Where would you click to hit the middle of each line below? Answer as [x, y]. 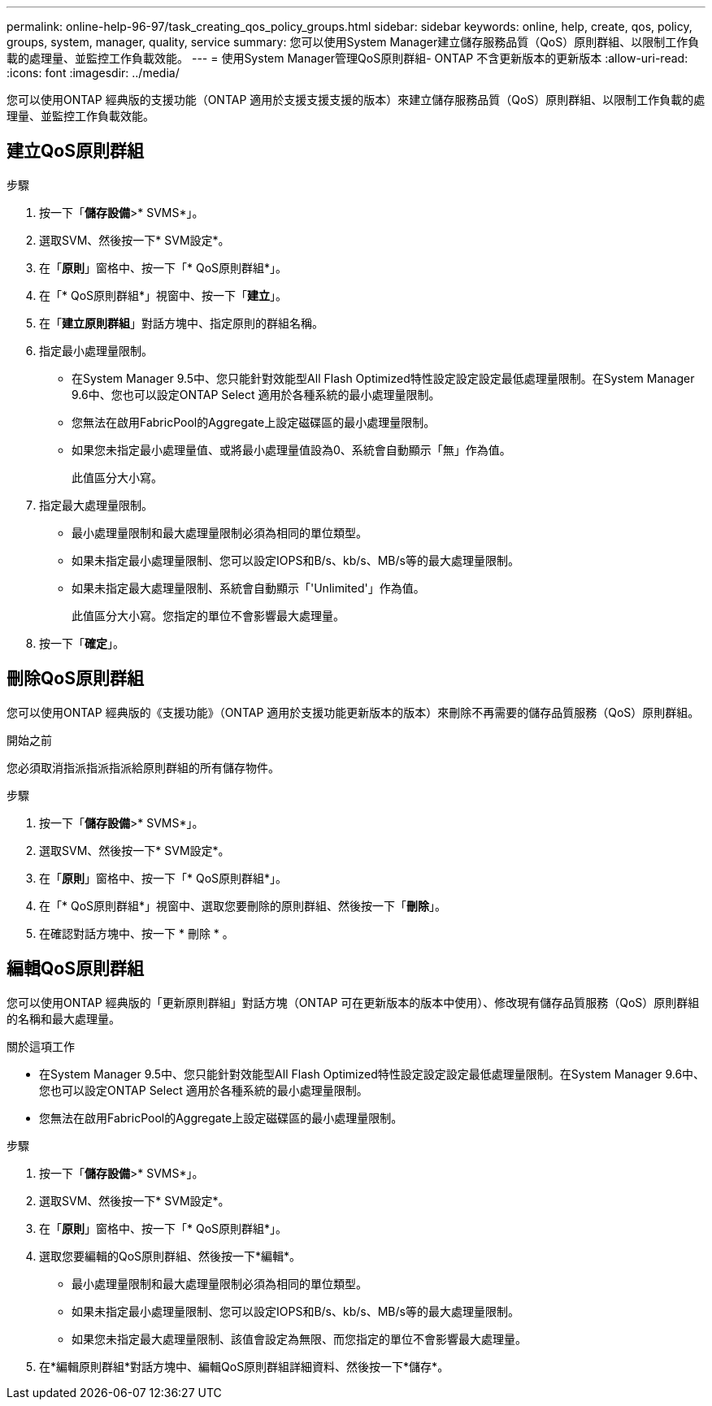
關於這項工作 [41, 1046]
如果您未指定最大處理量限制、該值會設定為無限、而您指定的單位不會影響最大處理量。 [299, 1339]
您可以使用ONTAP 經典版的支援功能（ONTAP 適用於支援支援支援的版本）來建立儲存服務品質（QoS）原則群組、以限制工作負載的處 [356, 100]
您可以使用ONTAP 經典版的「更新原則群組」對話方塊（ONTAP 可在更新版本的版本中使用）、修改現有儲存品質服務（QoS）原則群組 [353, 1002]
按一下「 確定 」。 [82, 643]
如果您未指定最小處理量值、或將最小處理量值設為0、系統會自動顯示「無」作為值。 [291, 449]
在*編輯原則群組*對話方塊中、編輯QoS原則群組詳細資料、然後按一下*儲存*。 [244, 1366]
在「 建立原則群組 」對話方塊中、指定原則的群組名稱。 [181, 323]
